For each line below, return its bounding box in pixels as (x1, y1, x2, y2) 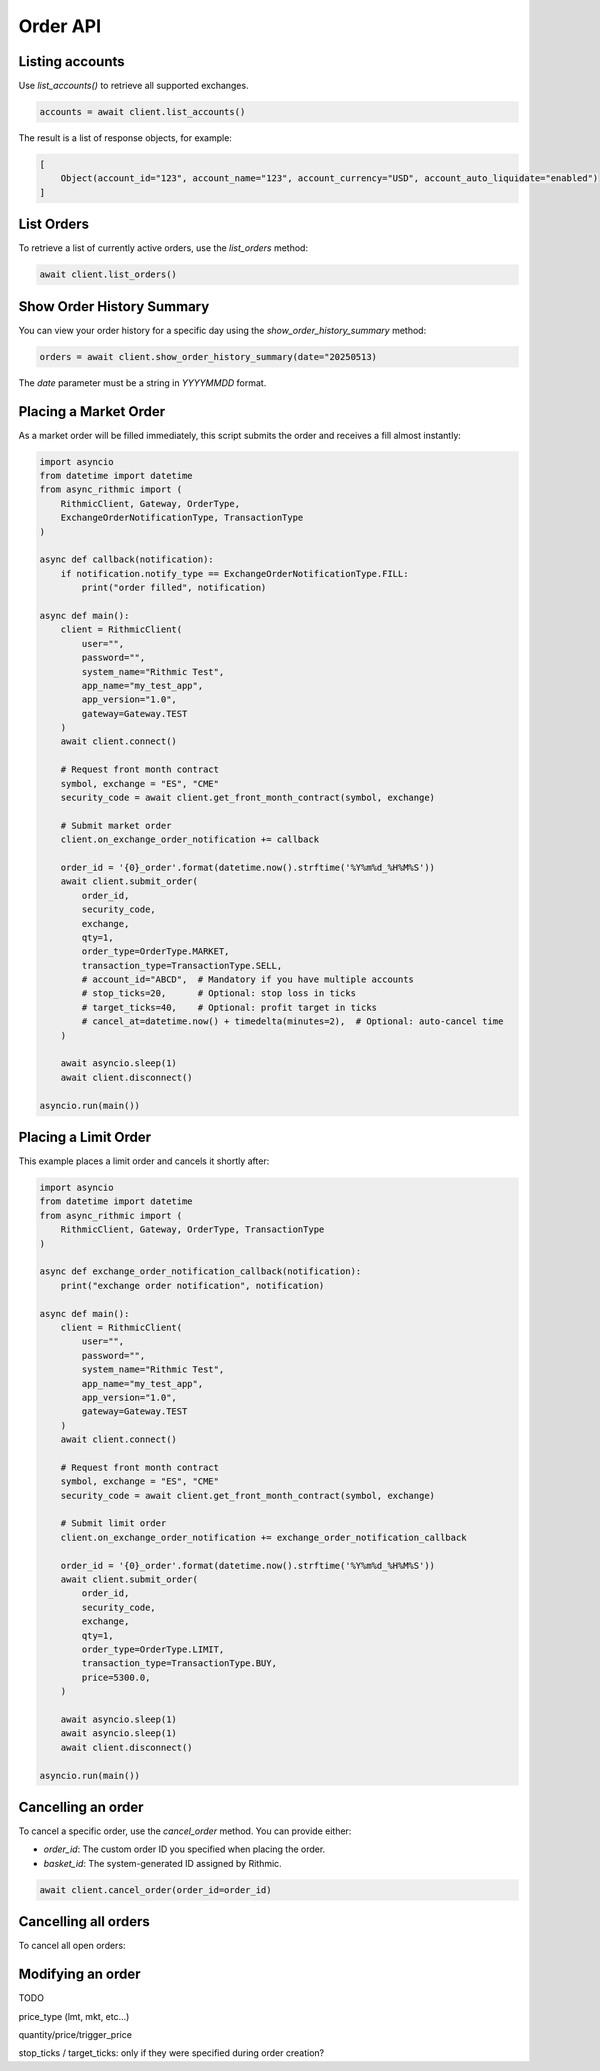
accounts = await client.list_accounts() (39, 106, 246, 118)
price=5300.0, (81, 1671, 151, 1683)
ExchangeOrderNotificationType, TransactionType (60, 512, 304, 524)
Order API (18, 15, 102, 37)
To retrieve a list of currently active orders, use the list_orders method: (18, 242, 309, 254)
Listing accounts (18, 53, 125, 70)
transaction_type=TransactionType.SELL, (81, 960, 283, 971)
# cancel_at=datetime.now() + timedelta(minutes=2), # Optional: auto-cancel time (81, 1016, 504, 1027)
